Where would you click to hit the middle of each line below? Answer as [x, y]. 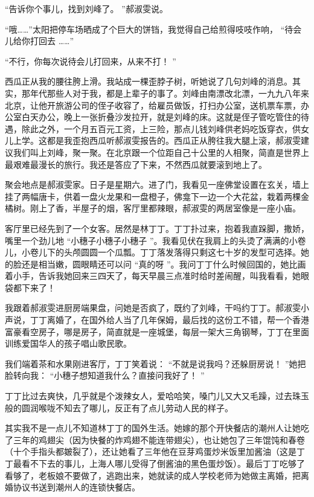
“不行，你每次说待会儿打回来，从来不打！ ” [91, 61]
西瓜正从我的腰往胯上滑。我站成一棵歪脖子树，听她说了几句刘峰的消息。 [149, 81]
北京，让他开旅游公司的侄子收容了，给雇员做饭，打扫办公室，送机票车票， [153, 105]
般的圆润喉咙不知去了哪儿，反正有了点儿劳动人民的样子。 [119, 407]
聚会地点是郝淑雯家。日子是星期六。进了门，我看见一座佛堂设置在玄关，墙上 [157, 184]
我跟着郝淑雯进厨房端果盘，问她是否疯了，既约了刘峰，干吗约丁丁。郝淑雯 [153, 308]
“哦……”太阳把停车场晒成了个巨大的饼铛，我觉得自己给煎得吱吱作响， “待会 [153, 29]
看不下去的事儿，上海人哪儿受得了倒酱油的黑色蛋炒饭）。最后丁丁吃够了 [163, 463]
